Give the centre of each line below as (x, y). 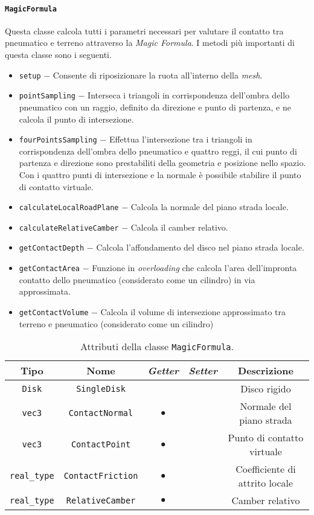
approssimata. (45, 291)
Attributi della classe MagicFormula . (157, 347)
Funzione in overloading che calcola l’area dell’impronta (194, 268)
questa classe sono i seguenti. (58, 55)
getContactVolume (54, 312)
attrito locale (266, 483)
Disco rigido (266, 389)
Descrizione (266, 371)
